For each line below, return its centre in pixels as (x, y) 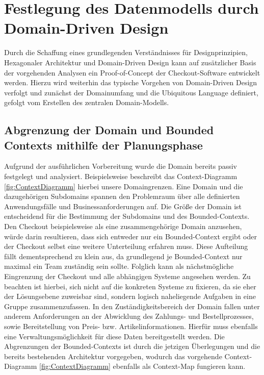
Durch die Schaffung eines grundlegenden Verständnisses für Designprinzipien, (126, 52)
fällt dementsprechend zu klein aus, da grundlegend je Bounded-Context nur (123, 256)
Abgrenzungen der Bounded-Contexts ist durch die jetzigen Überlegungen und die (132, 346)
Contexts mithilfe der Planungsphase (103, 145)
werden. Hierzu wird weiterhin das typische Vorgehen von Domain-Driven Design (131, 82)
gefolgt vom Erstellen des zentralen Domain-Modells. (87, 102)
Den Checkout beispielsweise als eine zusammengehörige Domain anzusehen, (123, 226)
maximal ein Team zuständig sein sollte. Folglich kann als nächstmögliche (119, 266)
